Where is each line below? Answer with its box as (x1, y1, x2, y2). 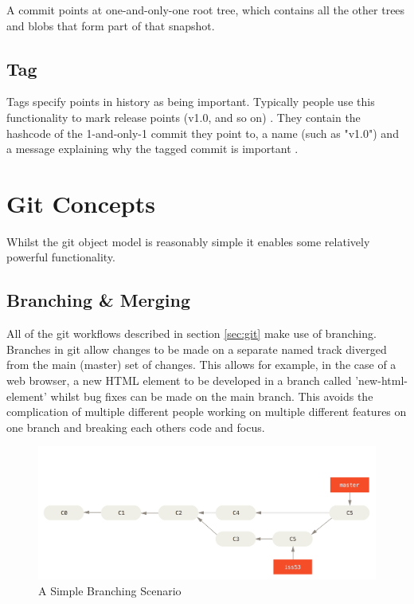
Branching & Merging (6, 288, 191, 312)
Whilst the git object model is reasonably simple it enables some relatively (6, 233, 370, 249)
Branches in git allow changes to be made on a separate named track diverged (6, 340, 387, 357)
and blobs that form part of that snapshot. (6, 17, 215, 33)
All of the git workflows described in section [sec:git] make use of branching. (6, 325, 377, 342)
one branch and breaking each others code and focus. (6, 418, 265, 435)
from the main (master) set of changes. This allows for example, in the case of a (6, 356, 396, 373)
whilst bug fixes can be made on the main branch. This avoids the (50, 387, 373, 404)
